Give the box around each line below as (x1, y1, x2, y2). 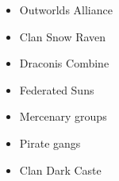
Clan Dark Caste (19, 161, 102, 178)
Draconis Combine (19, 55, 109, 71)
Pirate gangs (19, 134, 81, 151)
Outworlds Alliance (19, 2, 113, 17)
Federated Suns (19, 81, 94, 98)
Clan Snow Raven (19, 28, 106, 44)
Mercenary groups (19, 108, 107, 125)
